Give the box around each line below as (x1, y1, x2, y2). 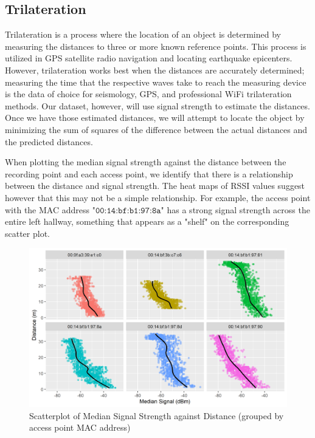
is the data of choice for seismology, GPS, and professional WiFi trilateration (5, 87, 292, 100)
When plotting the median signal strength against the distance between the (5, 156, 286, 168)
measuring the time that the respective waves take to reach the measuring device (5, 75, 306, 88)
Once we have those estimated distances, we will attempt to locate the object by (5, 111, 305, 124)
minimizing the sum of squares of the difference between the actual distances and (5, 123, 308, 135)
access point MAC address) (29, 421, 131, 434)
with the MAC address (5, 203, 90, 216)
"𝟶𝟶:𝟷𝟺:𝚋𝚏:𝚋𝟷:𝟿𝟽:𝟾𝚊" (92, 206, 164, 215)
